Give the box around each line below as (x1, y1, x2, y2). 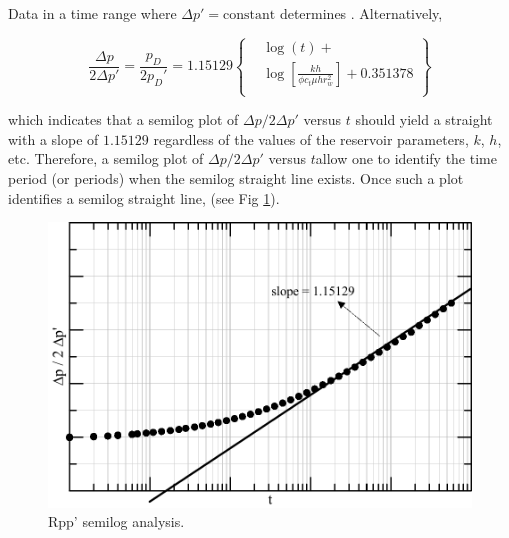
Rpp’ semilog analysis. (48, 511, 185, 532)
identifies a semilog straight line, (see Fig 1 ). (8, 187, 280, 208)
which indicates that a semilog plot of (8, 109, 239, 130)
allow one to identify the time (315, 148, 497, 169)
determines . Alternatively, (279, 3, 443, 23)
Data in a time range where (8, 3, 177, 23)
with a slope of (8, 128, 99, 149)
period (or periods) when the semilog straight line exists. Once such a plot (8, 167, 464, 188)
